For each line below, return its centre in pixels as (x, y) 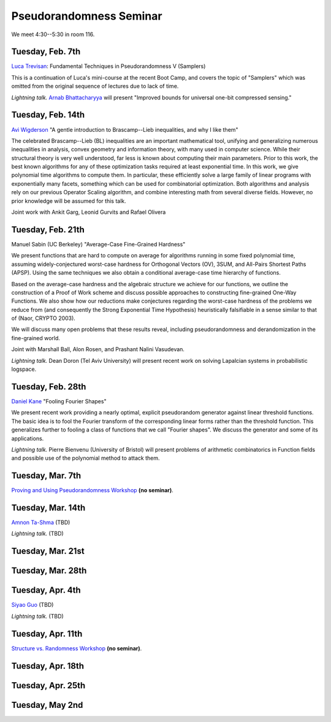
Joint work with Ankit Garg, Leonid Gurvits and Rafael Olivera (89, 212)
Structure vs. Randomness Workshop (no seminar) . (77, 648)
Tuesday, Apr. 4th (46, 591)
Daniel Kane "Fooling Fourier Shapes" (59, 401)
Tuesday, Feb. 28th (49, 386)
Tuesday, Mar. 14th (48, 508)
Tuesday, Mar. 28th (49, 571)
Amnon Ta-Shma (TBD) (41, 522)
